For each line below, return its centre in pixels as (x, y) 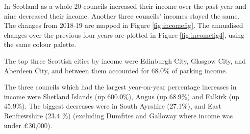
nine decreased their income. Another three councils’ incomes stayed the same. (122, 15)
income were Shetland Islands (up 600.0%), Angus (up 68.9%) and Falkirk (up (122, 96)
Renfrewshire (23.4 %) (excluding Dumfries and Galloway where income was (119, 115)
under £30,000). (28, 125)
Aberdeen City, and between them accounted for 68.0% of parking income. (116, 70)
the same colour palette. (40, 44)
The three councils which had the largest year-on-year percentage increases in (120, 87)
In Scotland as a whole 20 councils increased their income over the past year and (125, 6)
